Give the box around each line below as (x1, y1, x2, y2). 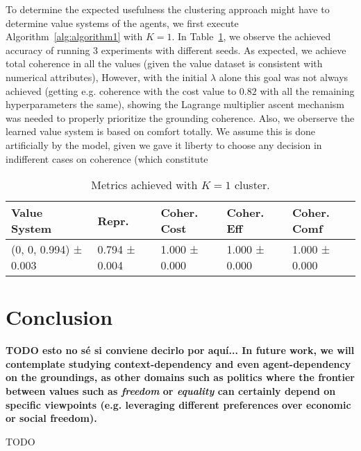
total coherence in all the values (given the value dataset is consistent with (6, 56, 323, 71)
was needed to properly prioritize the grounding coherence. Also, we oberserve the (6, 110, 355, 125)
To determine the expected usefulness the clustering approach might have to (6, 2, 330, 16)
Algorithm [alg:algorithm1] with (6, 29, 143, 44)
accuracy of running (6, 42, 90, 57)
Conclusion (6, 303, 113, 331)
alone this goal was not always (219, 69, 349, 84)
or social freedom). (6, 411, 97, 425)
